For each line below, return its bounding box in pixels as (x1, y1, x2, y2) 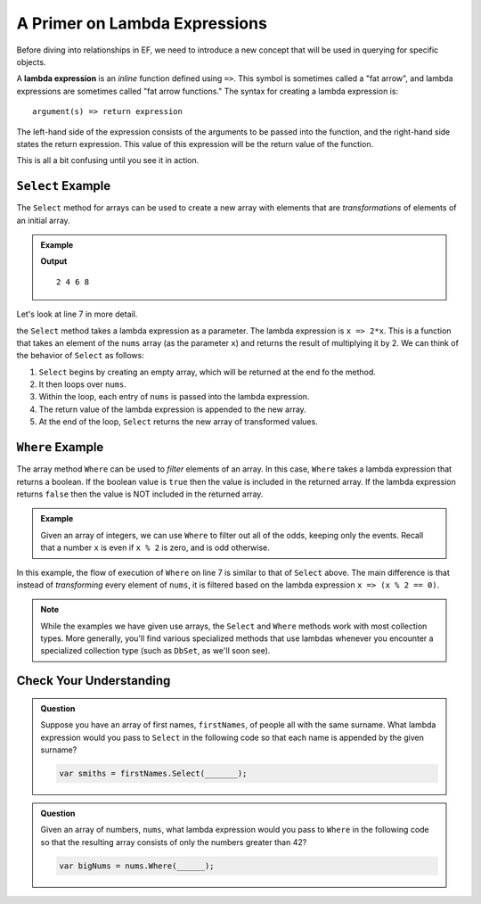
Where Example (16, 440, 104, 455)
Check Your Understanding (16, 673, 171, 688)
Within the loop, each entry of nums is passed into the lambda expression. (38, 391, 310, 402)
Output (40, 256, 68, 267)
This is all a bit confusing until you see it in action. (16, 155, 200, 166)
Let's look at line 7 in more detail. (16, 308, 138, 320)
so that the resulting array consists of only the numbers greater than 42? (40, 836, 307, 847)
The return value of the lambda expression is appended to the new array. (38, 404, 306, 415)
